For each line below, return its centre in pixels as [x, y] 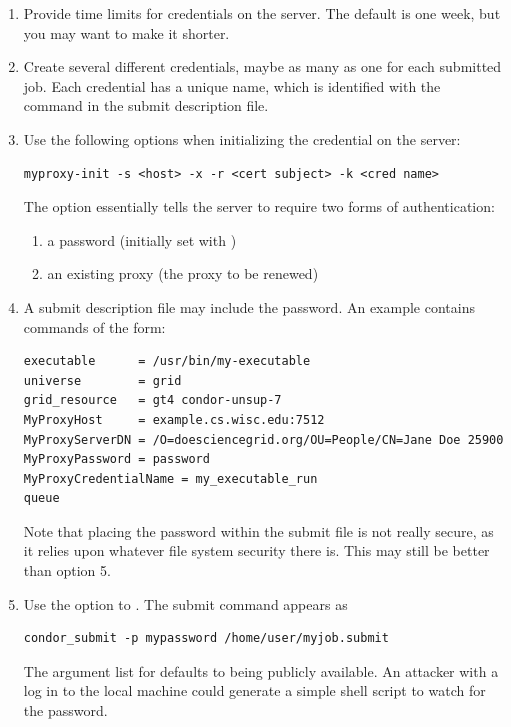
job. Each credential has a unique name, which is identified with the [232, 85]
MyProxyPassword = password [116, 459]
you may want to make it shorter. [126, 32]
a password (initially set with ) [142, 239]
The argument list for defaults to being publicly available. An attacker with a [261, 670]
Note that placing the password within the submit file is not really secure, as [258, 530]
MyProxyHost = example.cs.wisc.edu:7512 [174, 419]
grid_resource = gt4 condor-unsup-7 [152, 400]
